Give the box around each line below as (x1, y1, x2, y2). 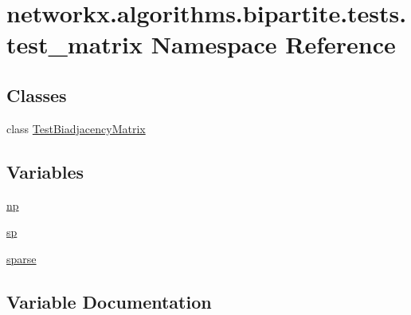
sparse (6, 250, 37, 266)
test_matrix (6, 28, 143, 61)
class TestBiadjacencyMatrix (6, 120, 146, 136)
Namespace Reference (151, 28, 396, 61)
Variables (6, 159, 84, 183)
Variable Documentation (6, 289, 212, 313)
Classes (6, 82, 67, 107)
